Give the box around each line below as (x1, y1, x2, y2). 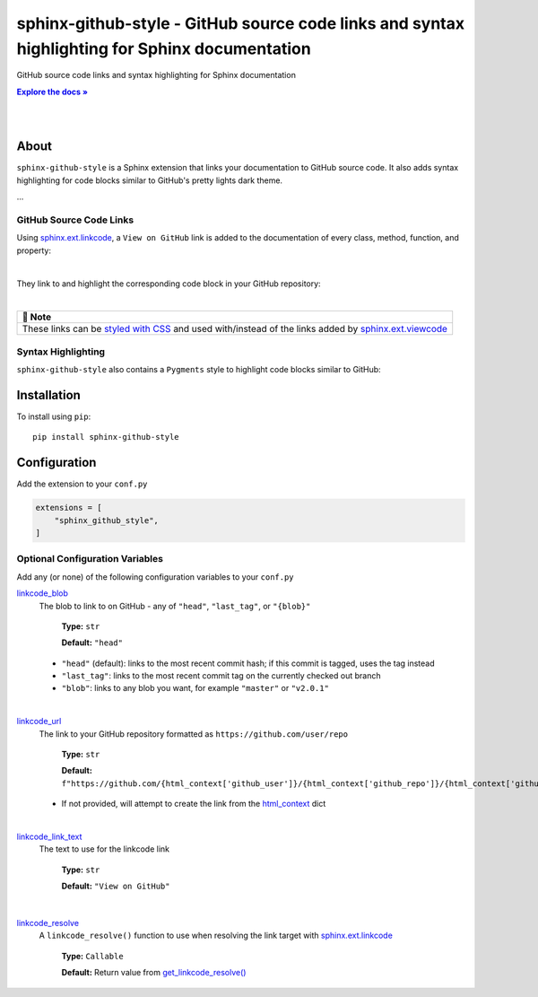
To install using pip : (16, 411, 91, 422)
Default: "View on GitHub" (61, 880, 170, 892)
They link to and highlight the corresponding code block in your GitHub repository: (16, 278, 322, 289)
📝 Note (22, 310, 52, 323)
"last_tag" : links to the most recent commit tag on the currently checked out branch (61, 670, 381, 681)
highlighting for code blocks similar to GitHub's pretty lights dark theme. (16, 175, 282, 186)
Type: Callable (61, 950, 125, 961)
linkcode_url (16, 716, 62, 727)
